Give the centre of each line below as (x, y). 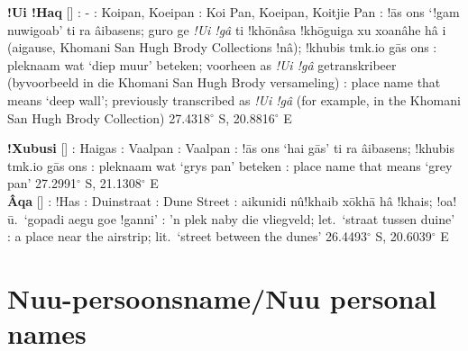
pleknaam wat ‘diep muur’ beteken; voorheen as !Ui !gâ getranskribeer (202, 64)
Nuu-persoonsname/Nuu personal (222, 297)
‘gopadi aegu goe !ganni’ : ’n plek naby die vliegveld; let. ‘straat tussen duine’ (239, 218)
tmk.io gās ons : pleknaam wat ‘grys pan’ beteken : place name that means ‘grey (230, 165)
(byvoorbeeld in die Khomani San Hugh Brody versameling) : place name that (224, 82)
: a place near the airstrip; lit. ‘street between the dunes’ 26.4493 (187, 236)
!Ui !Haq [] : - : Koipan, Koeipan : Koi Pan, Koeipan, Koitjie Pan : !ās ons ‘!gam (234, 12)
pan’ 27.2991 (42, 183)
